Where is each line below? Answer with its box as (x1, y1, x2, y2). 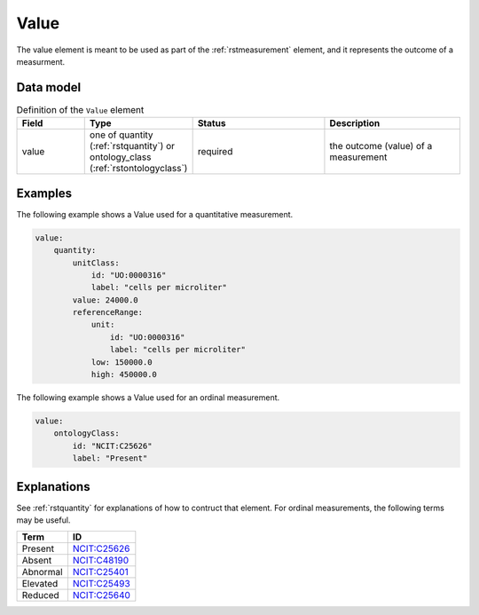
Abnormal (21, 566, 63, 579)
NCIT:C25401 (72, 566, 129, 579)
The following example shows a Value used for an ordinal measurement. (16, 392, 280, 403)
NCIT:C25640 (72, 589, 130, 602)
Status (197, 117, 226, 130)
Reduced (21, 589, 59, 602)
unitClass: (72, 257, 120, 268)
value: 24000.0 (72, 295, 139, 305)
